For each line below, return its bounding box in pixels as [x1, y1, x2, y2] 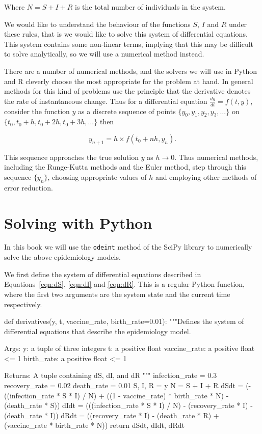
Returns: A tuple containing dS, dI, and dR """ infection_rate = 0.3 [4, 370, 217, 381]
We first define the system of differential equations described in [4, 268, 201, 279]
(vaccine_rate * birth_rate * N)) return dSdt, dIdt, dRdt [4, 420, 185, 430]
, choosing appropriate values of [47, 171, 147, 182]
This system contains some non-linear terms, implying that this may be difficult [4, 38, 254, 49]
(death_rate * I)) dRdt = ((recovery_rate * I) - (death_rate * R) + [4, 410, 219, 420]
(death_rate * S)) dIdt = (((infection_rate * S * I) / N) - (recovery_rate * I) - [4, 400, 253, 411]
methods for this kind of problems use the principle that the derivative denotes [4, 86, 251, 96]
